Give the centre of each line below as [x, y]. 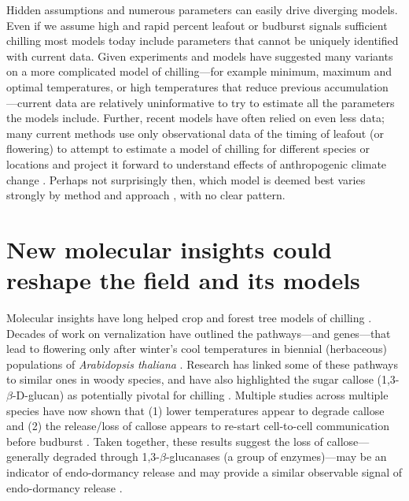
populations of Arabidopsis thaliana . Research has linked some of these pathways [203, 364]
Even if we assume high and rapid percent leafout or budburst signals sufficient [197, 25]
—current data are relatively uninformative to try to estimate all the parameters [201, 102]
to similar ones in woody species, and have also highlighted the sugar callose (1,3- [203, 379]
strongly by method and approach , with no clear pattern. [146, 195]
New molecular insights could [169, 249]
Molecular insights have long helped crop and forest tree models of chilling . [189, 318]
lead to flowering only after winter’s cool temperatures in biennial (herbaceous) [197, 349]
